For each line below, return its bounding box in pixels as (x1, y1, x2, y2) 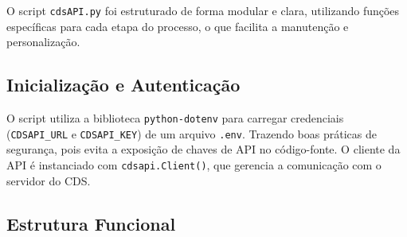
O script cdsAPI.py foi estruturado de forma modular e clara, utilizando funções (6, 2, 400, 18)
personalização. (6, 33, 80, 50)
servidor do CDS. (6, 172, 91, 188)
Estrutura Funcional (6, 211, 176, 235)
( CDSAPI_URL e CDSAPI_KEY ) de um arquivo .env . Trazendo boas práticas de (6, 125, 377, 142)
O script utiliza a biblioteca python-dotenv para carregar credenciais (6, 110, 344, 126)
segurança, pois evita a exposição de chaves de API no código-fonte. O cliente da (6, 141, 401, 157)
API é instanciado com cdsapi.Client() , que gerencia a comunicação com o (6, 156, 382, 173)
